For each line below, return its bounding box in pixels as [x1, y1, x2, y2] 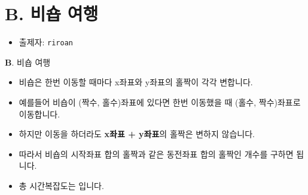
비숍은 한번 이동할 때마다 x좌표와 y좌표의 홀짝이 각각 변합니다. [19, 76, 253, 88]
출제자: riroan [19, 36, 73, 48]
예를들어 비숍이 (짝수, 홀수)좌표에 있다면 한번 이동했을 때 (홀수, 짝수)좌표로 [19, 95, 301, 108]
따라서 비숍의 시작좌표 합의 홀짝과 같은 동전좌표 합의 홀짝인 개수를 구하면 [19, 147, 294, 160]
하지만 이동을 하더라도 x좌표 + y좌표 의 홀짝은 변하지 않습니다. [19, 128, 255, 140]
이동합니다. [19, 107, 60, 120]
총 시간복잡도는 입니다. [19, 179, 104, 191]
